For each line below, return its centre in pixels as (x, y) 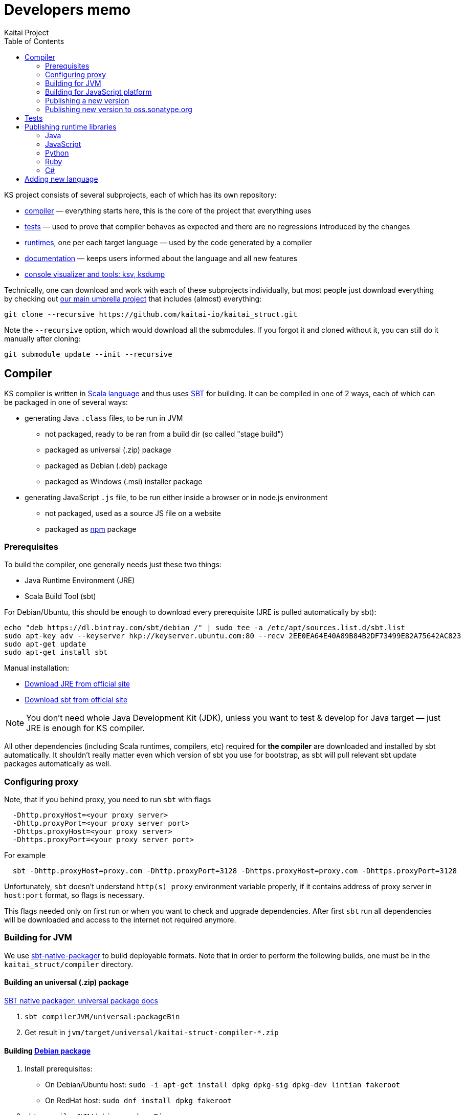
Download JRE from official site (77, 684)
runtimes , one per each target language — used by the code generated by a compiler (168, 242)
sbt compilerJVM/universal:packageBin (102, 1017)
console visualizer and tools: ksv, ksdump (95, 274)
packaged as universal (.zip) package (108, 449)
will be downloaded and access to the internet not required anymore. (120, 920)
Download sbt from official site (76, 700)
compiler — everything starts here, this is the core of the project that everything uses (168, 210)
